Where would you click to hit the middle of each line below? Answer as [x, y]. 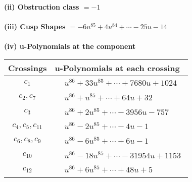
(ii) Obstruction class [42, 7]
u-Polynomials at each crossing [117, 68]
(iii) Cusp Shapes [35, 26]
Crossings [28, 68]
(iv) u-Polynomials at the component [70, 46]
